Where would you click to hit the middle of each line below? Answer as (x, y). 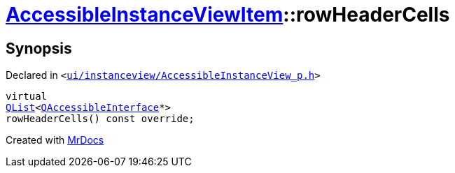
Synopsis (39, 48)
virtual (27, 97)
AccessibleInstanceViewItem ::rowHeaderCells (228, 15)
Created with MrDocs (55, 140)
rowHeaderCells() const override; (100, 119)
